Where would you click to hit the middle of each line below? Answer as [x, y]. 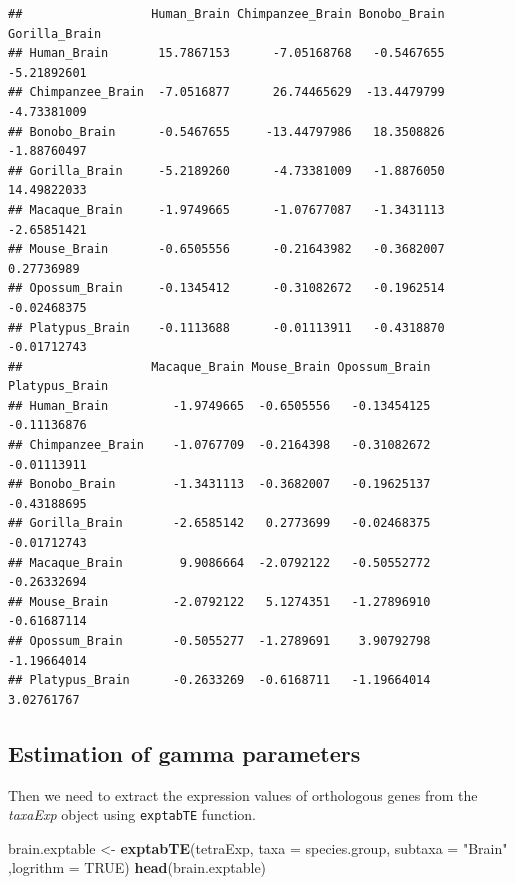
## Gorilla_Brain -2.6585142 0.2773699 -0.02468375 [219, 523]
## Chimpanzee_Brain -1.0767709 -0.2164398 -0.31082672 [219, 445]
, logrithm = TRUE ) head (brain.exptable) [137, 867]
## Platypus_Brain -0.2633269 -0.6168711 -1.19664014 [219, 680]
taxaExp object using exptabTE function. [132, 814]
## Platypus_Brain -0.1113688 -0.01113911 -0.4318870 [226, 327]
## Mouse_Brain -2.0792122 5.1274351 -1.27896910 [219, 601]
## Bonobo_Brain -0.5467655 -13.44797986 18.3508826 [226, 131]
